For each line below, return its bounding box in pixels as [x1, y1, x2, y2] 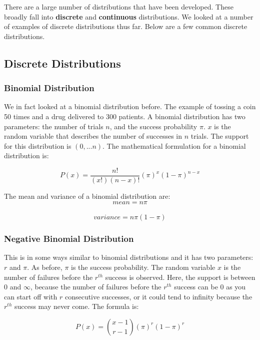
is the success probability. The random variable [71, 262, 215, 272]
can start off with [4, 291, 57, 301]
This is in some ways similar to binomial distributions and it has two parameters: [4, 252, 253, 262]
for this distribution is [4, 140, 71, 151]
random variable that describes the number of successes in [4, 131, 182, 141]
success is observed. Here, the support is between [105, 271, 255, 282]
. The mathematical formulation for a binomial [102, 140, 246, 151]
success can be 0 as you [174, 281, 246, 292]
